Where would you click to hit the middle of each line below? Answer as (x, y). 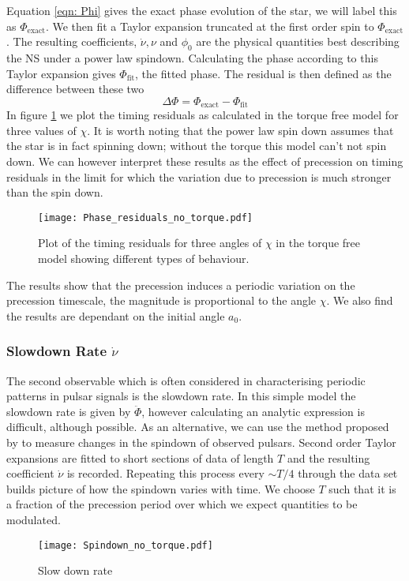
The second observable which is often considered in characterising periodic (186, 380)
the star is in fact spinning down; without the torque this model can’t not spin (197, 146)
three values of (41, 130)
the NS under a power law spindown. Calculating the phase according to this (192, 57)
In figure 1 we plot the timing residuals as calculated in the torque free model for (203, 115)
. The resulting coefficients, (72, 41)
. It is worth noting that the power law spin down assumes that (240, 130)
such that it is (362, 488)
